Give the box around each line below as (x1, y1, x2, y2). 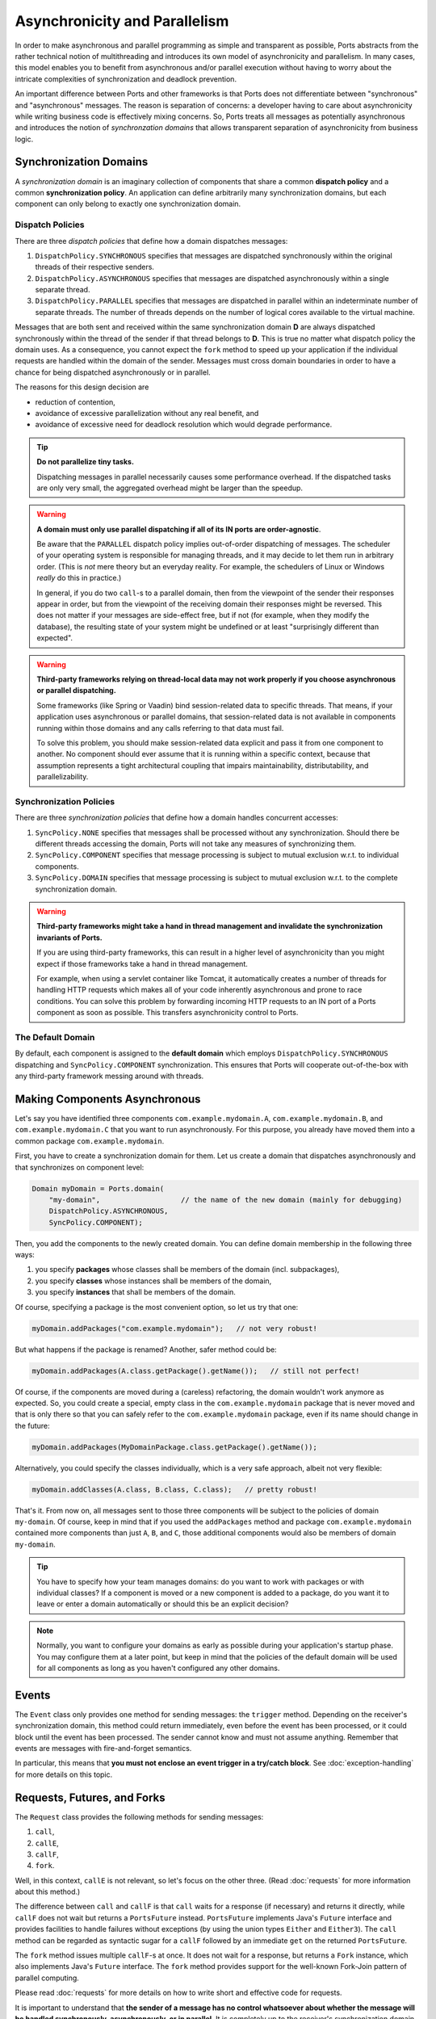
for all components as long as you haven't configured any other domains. (36, 1663, 280, 1673)
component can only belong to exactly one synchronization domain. (15, 199, 241, 209)
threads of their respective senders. (35, 262, 155, 272)
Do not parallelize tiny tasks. (36, 457, 135, 467)
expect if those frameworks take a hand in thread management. (36, 959, 248, 968)
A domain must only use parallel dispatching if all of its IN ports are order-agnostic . (36, 524, 321, 534)
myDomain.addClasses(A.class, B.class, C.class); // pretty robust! (31, 1484, 318, 1494)
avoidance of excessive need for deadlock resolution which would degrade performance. (35, 420, 333, 430)
